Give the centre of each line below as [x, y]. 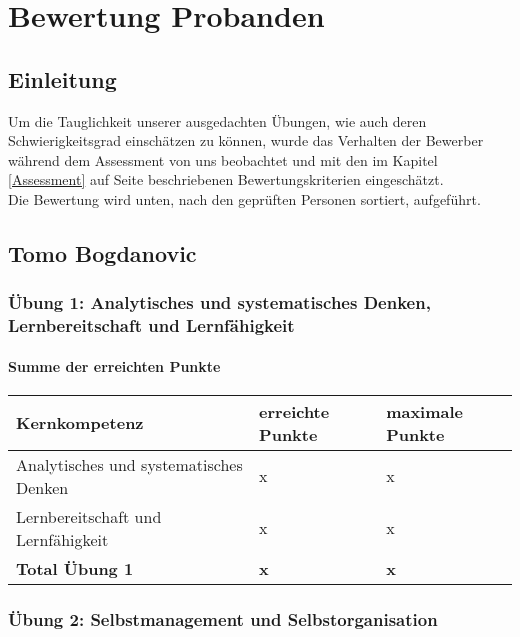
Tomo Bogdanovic [102, 252]
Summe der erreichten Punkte [114, 365]
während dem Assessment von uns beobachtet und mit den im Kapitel [223, 159]
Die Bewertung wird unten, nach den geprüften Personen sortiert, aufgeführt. [244, 198]
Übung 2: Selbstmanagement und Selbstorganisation [223, 618]
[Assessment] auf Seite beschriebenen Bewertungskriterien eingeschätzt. [226, 179]
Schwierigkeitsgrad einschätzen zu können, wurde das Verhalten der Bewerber [246, 140]
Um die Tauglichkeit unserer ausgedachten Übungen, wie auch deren [217, 120]
